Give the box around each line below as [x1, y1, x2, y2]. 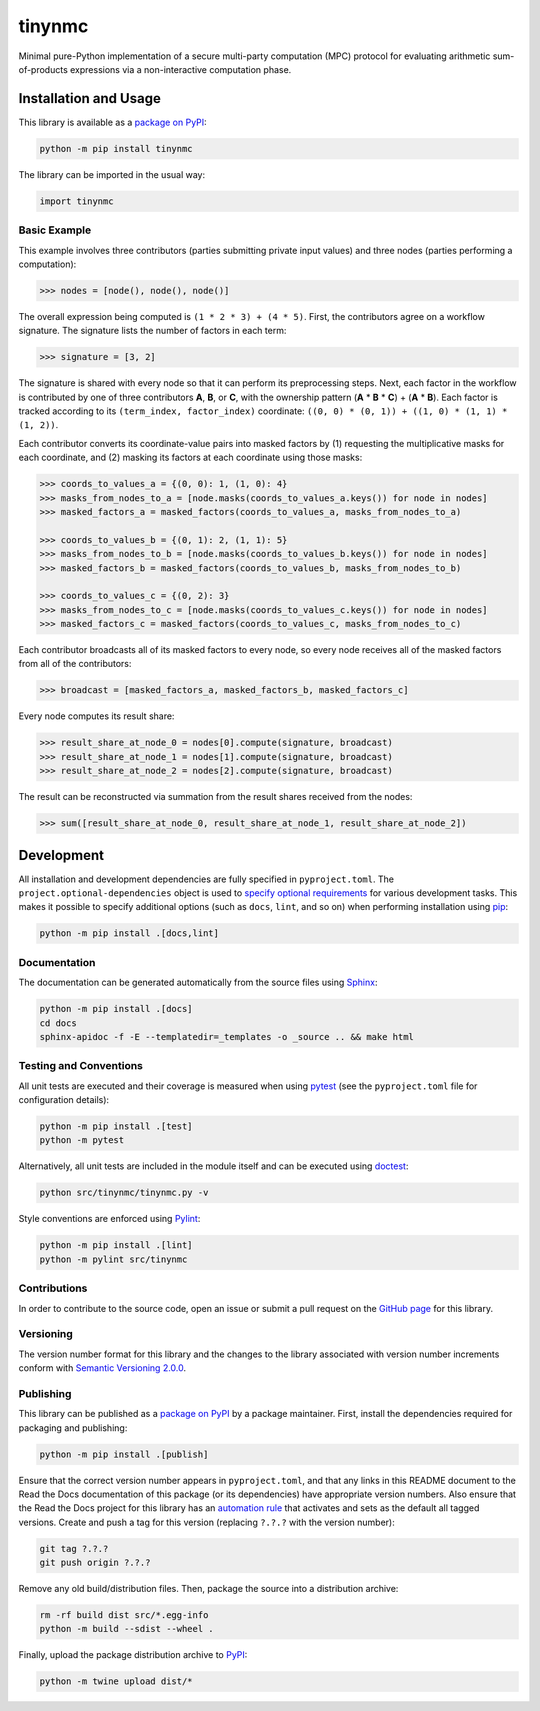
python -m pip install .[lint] [39, 1240, 194, 1251]
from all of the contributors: [18, 658, 132, 670]
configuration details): [18, 1094, 110, 1106]
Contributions [18, 1281, 88, 1295]
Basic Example [18, 223, 92, 237]
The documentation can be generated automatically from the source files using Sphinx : [18, 976, 378, 989]
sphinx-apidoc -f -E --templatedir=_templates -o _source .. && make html [39, 1031, 415, 1042]
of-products [18, 63, 69, 75]
